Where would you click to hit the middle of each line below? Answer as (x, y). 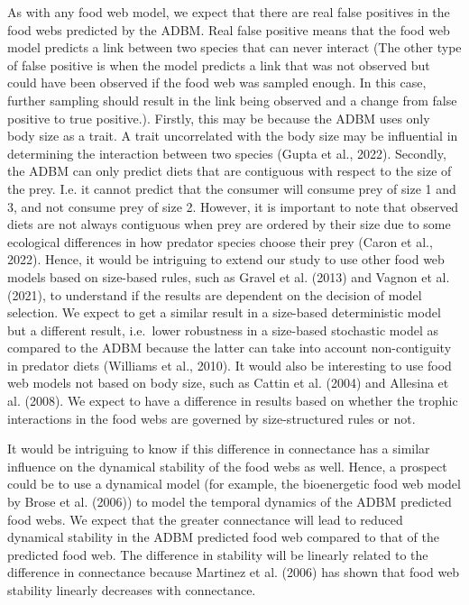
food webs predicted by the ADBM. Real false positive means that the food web (229, 29)
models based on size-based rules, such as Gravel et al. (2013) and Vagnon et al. (229, 276)
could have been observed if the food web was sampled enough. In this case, (217, 82)
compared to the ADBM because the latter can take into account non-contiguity (230, 348)
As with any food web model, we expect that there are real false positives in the (229, 12)
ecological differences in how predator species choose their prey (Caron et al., (220, 241)
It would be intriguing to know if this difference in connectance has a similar (219, 449)
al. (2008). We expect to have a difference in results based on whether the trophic (233, 401)
